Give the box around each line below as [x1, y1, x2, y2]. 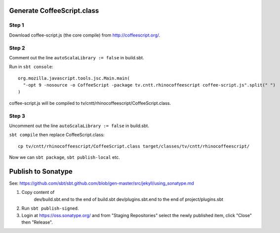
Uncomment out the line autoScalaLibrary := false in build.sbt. [9, 123, 149, 129]
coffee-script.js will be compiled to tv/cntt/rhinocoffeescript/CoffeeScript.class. [9, 100, 171, 106]
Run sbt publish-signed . [21, 205, 79, 211]
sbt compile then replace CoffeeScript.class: [9, 132, 105, 138]
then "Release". [21, 219, 53, 225]
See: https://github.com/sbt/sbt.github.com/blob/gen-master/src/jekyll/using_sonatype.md [9, 181, 195, 186]
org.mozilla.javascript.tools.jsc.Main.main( [18, 75, 130, 81]
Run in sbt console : [9, 64, 53, 70]
